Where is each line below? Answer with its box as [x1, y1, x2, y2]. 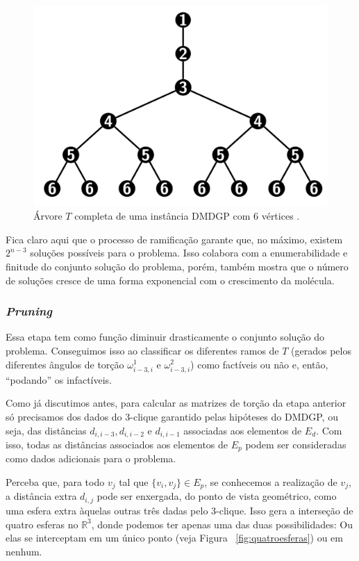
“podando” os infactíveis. [6, 372, 112, 387]
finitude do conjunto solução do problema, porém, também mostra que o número [6, 259, 349, 273]
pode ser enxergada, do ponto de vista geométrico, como [97, 489, 337, 503]
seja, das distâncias [6, 423, 87, 437]
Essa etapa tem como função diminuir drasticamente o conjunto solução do [6, 330, 325, 344]
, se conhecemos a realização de [204, 475, 337, 489]
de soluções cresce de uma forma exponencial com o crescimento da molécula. [6, 273, 335, 287]
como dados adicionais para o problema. [6, 451, 176, 466]
